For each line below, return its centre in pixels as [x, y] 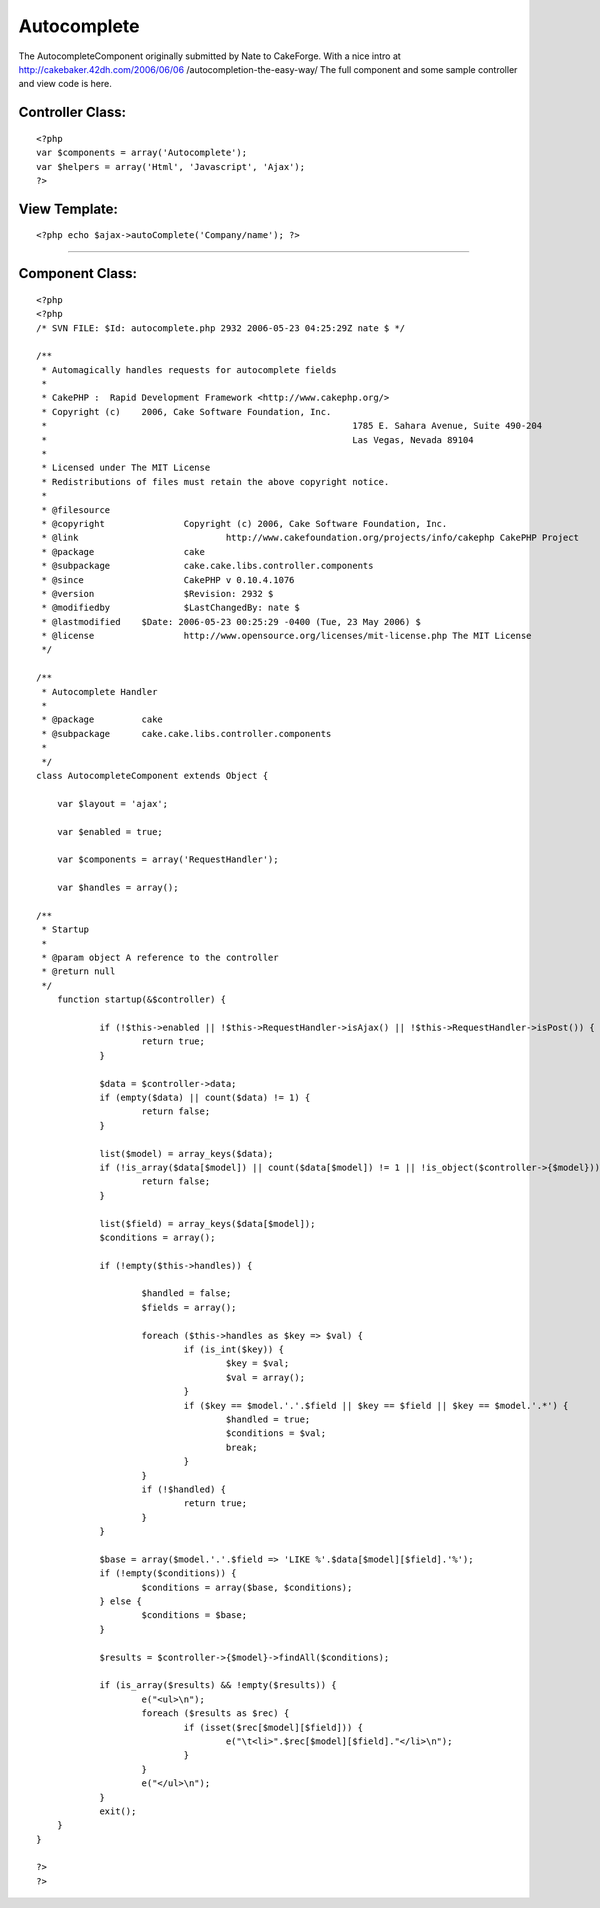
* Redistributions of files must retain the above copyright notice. [215, 481]
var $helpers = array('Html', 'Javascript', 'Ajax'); [170, 166]
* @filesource [76, 509]
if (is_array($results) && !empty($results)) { [218, 1685]
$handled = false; [186, 1293]
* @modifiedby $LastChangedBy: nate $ [170, 608]
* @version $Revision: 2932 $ [157, 593]
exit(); [118, 1811]
